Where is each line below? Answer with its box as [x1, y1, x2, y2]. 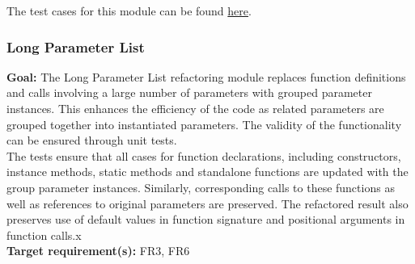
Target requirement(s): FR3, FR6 [6, 242, 190, 259]
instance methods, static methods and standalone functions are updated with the [6, 163, 409, 180]
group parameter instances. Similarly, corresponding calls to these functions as [6, 178, 395, 195]
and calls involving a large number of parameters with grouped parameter [6, 84, 372, 101]
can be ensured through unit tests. [6, 132, 177, 149]
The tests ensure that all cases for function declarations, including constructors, [6, 147, 401, 164]
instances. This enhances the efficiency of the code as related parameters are [6, 100, 384, 116]
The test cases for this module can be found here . [6, 2, 252, 19]
